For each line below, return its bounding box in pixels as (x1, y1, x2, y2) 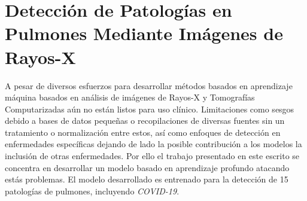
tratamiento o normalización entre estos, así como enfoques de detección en (5, 126, 281, 138)
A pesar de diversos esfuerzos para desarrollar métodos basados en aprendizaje (5, 79, 293, 92)
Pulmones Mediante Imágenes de (5, 21, 283, 45)
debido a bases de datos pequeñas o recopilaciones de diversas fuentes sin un (5, 114, 285, 127)
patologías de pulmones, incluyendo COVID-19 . (5, 184, 180, 197)
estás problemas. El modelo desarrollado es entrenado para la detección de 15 (5, 173, 288, 185)
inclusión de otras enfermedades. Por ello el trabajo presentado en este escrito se (5, 150, 300, 162)
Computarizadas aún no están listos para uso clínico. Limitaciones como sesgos (5, 102, 294, 115)
